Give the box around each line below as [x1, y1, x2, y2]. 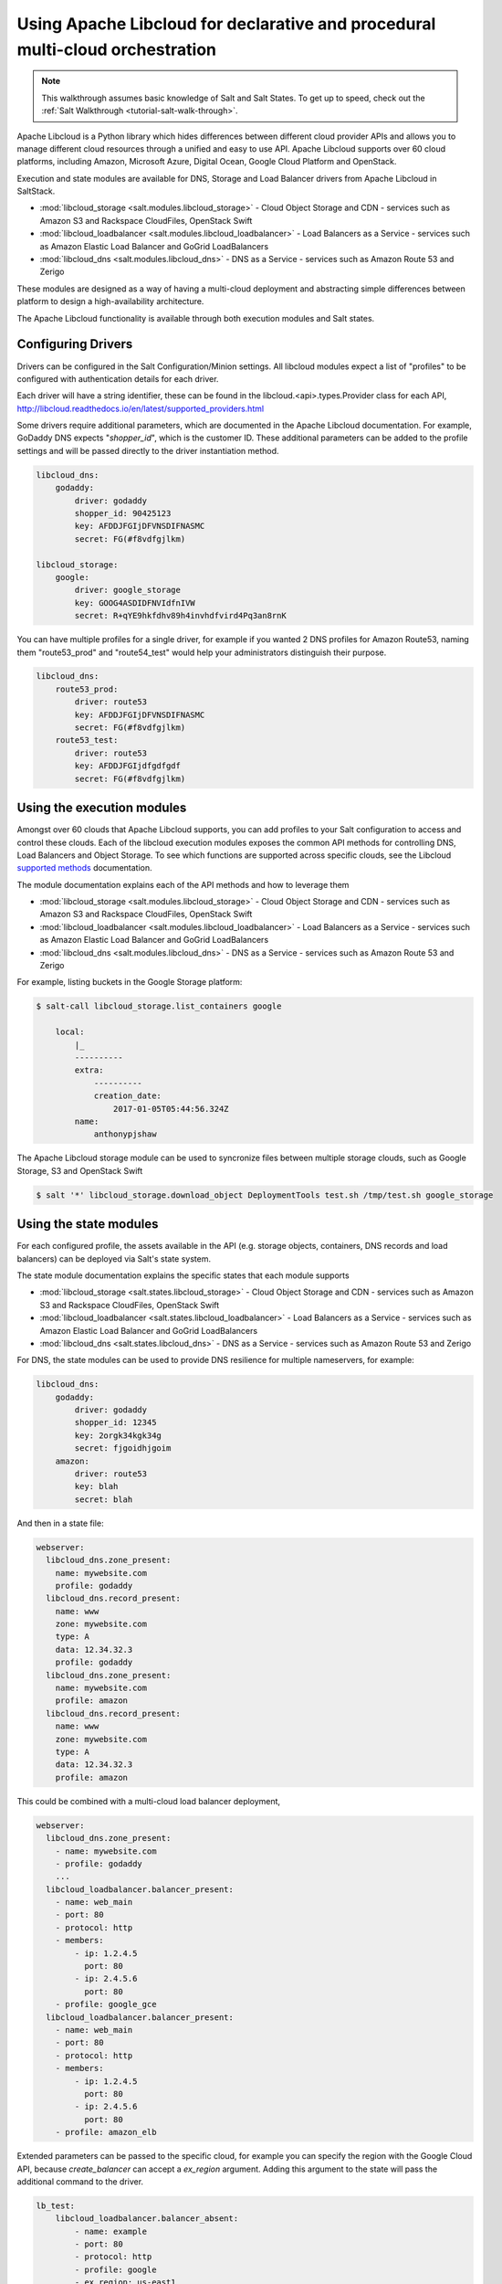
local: [55, 1027, 85, 1037]
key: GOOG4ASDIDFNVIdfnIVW [74, 597, 195, 608]
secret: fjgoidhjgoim [74, 1443, 172, 1454]
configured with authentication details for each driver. [16, 373, 219, 384]
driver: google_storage [74, 585, 182, 596]
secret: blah [74, 1494, 133, 1505]
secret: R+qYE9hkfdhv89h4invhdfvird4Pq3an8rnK [74, 610, 287, 621]
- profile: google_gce [55, 1999, 157, 2010]
